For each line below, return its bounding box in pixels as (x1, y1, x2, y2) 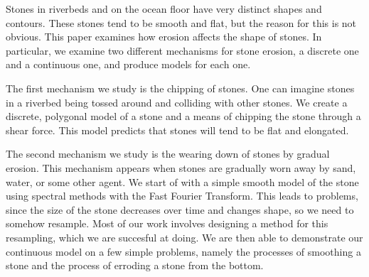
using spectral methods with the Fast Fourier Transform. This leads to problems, (6, 188, 358, 203)
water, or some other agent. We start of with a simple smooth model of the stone (6, 174, 359, 189)
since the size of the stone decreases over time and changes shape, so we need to (6, 202, 354, 217)
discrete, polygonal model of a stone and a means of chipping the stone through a (6, 109, 361, 124)
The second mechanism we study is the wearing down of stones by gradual (6, 146, 330, 161)
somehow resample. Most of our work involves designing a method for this (6, 216, 328, 231)
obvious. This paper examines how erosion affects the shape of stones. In (6, 29, 322, 44)
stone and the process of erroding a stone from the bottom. (6, 258, 264, 273)
